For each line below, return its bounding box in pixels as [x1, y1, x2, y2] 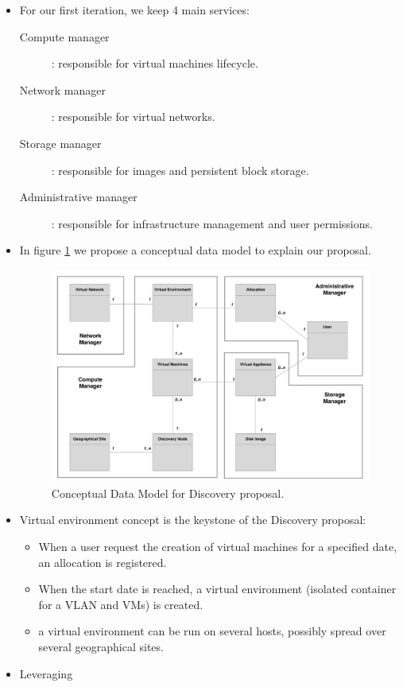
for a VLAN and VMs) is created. [38, 596, 203, 612]
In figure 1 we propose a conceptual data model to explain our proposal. [19, 242, 371, 258]
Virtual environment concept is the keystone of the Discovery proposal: [19, 511, 366, 528]
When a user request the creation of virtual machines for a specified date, [38, 538, 397, 555]
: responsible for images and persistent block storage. [51, 161, 309, 178]
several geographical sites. [38, 638, 164, 654]
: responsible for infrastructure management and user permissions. [51, 215, 373, 231]
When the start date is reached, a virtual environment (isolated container [38, 580, 397, 597]
